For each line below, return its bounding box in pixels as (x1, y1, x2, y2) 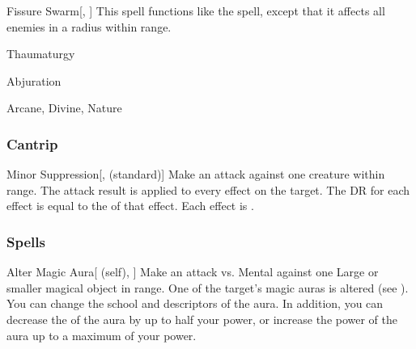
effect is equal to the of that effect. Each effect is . (6, 197, 254, 214)
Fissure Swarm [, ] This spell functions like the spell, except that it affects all (6, 2, 385, 19)
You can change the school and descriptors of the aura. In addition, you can (6, 295, 384, 312)
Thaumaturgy (6, 45, 75, 62)
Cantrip (6, 133, 58, 153)
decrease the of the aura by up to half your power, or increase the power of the (6, 310, 398, 327)
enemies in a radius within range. (6, 18, 172, 35)
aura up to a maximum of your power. (6, 326, 197, 343)
